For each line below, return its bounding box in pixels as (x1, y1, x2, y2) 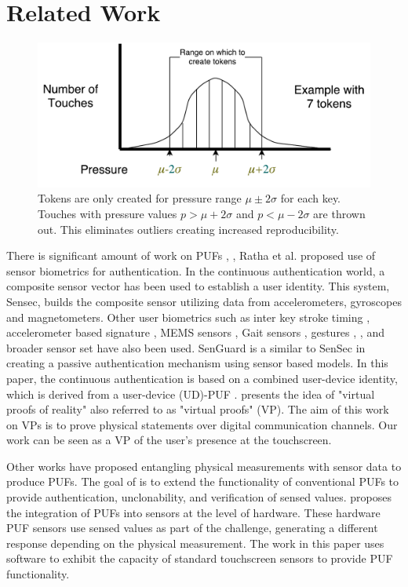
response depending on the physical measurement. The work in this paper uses (6, 534, 384, 551)
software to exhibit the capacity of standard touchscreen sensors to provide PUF (6, 550, 393, 567)
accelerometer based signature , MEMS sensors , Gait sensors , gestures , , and (6, 324, 384, 341)
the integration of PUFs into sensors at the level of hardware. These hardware (6, 504, 381, 520)
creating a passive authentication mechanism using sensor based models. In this (6, 355, 388, 371)
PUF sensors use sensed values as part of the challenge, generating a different (6, 520, 378, 536)
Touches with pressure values (38, 205, 177, 221)
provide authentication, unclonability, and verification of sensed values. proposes (6, 489, 392, 505)
